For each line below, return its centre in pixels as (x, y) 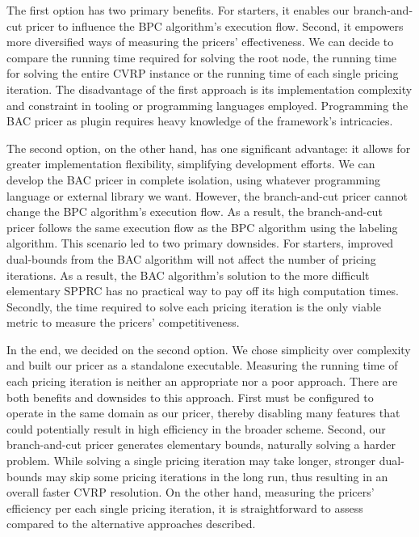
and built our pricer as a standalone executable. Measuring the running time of (202, 365)
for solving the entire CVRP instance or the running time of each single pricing (203, 73)
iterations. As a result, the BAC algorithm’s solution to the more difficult (188, 275)
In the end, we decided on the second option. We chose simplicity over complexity (209, 349)
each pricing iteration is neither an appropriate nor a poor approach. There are (202, 381)
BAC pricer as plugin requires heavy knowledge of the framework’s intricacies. (200, 121)
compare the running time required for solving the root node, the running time (202, 57)
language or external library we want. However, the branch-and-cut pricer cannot (207, 195)
